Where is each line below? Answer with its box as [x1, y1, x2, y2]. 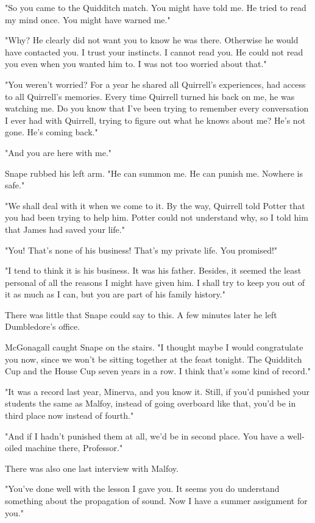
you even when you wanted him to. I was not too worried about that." [5, 57, 267, 70]
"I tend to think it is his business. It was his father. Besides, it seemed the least [5, 264, 302, 277]
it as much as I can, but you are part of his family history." [5, 288, 225, 301]
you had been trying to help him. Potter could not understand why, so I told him [5, 211, 308, 224]
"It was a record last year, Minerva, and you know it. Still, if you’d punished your [5, 385, 310, 397]
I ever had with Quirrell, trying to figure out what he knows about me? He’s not [5, 113, 306, 126]
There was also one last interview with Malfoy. [5, 461, 179, 474]
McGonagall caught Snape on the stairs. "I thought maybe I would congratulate [5, 341, 303, 354]
